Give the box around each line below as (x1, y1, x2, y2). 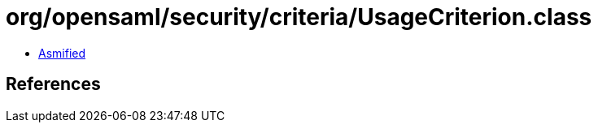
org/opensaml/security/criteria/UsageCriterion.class (6, 3, 592, 31)
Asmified (38, 45, 86, 60)
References (6, 74, 101, 95)
